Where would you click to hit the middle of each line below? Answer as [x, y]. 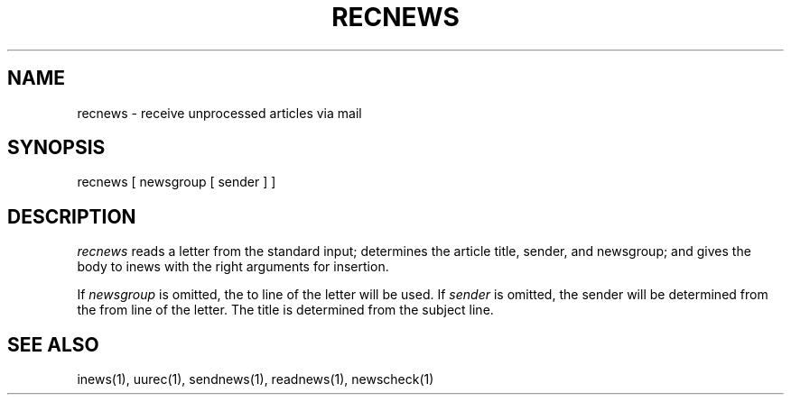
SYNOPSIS [56, 148]
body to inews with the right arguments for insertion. [233, 267]
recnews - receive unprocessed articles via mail [219, 113]
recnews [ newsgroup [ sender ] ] [177, 182]
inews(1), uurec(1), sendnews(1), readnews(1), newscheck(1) [256, 379]
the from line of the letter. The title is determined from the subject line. [285, 310]
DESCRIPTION [72, 216]
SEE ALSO [53, 344]
